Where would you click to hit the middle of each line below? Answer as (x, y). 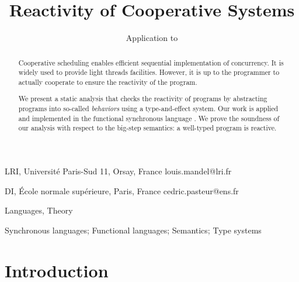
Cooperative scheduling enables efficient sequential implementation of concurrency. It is (151, 62)
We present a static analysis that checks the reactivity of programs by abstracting (143, 99)
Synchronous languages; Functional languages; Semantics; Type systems (133, 230)
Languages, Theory (39, 210)
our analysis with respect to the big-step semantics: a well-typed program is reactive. (147, 128)
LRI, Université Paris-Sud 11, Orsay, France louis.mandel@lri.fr (118, 171)
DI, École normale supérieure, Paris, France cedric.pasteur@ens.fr (122, 190)
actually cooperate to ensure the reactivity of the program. (108, 82)
